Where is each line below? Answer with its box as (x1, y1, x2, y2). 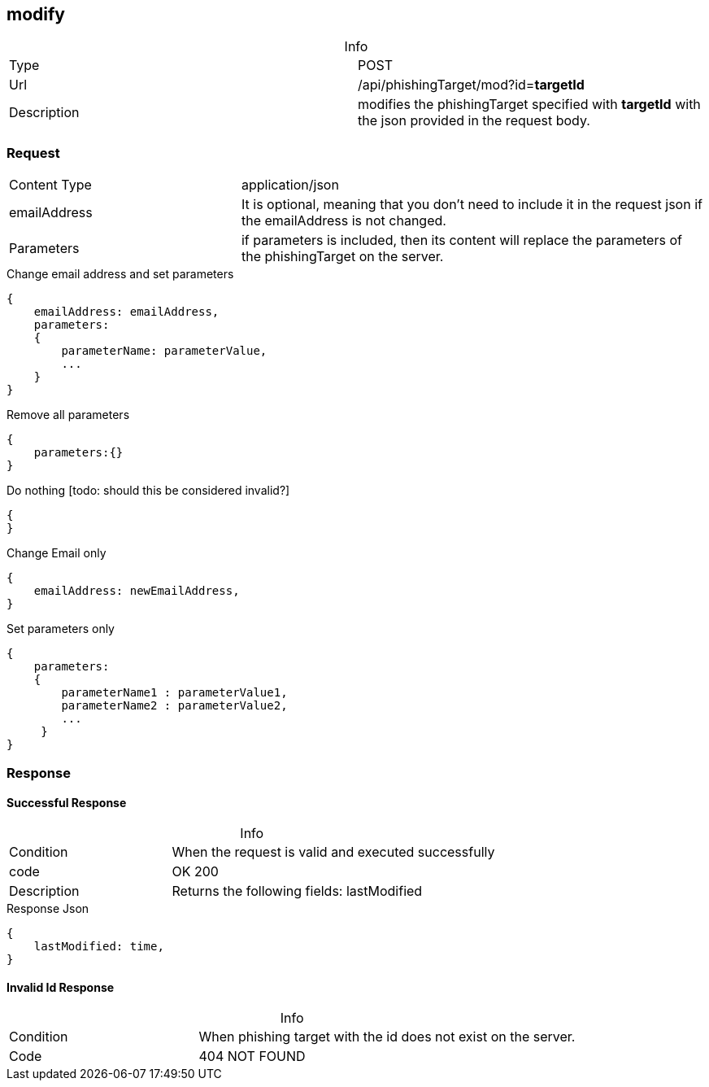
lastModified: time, (33, 939, 164, 953)
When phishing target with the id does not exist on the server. (198, 1028, 576, 1045)
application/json (241, 177, 339, 194)
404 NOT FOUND (198, 1047, 306, 1064)
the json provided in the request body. (358, 112, 590, 129)
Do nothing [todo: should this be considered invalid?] (7, 483, 290, 498)
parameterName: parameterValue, (61, 344, 268, 358)
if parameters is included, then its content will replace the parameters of (241, 232, 682, 249)
